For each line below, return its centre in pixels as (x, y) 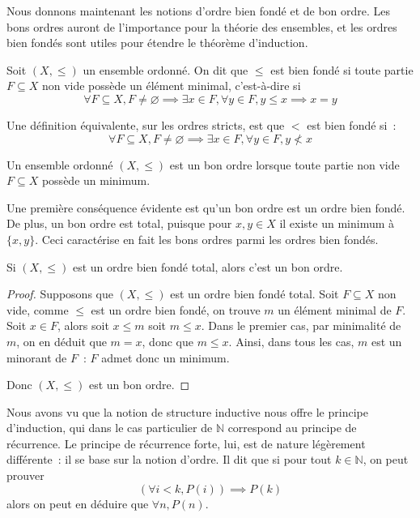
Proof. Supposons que (60, 294)
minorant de (37, 357)
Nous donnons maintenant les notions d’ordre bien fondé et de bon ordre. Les (199, 11)
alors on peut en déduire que (78, 503)
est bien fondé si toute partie (342, 69)
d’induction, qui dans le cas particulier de (110, 428)
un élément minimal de (335, 309)
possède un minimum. (96, 180)
